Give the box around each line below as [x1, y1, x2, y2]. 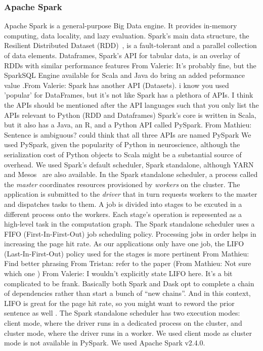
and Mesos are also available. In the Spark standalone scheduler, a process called [4, 169, 258, 180]
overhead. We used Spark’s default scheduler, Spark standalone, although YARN [4, 159, 254, 169]
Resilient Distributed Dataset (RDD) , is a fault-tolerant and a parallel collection [4, 40, 257, 51]
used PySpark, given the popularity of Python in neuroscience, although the [4, 139, 240, 150]
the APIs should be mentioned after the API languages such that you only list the [4, 99, 259, 110]
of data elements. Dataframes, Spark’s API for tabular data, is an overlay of [4, 50, 240, 60]
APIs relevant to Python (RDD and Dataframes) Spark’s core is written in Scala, [4, 109, 256, 120]
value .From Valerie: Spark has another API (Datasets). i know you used [4, 79, 229, 90]
